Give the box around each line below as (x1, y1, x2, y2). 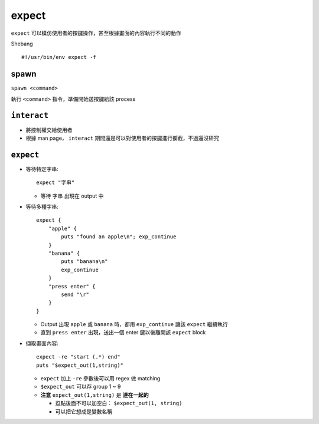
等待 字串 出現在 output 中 (40, 192, 104, 199)
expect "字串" (36, 179, 75, 186)
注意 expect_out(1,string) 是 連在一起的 (40, 391, 149, 398)
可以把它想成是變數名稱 (55, 407, 112, 415)
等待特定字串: (25, 165, 59, 172)
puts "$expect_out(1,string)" (36, 361, 124, 369)
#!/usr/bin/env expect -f (21, 54, 97, 61)
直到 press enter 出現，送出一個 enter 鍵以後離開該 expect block (40, 329, 206, 336)
